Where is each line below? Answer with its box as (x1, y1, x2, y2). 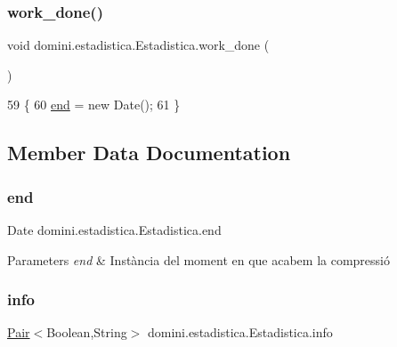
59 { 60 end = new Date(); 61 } (7, 95, 181, 114)
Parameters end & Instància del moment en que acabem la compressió (7, 250, 390, 269)
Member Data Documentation (7, 139, 291, 166)
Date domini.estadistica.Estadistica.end (7, 221, 222, 238)
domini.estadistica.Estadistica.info (147, 323, 333, 342)
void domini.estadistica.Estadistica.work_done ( (7, 36, 270, 54)
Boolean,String (46, 323, 127, 342)
